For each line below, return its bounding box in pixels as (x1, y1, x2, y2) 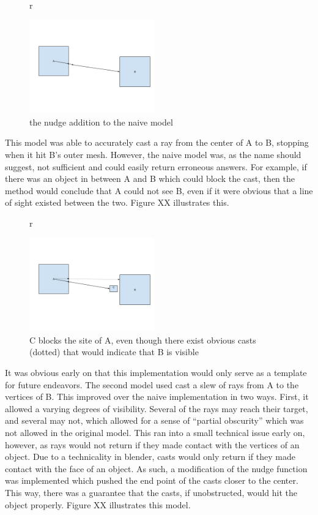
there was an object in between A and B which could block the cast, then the (5, 172, 295, 185)
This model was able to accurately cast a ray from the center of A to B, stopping (5, 136, 309, 149)
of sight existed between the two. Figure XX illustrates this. (5, 196, 229, 209)
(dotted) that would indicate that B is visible (29, 345, 199, 358)
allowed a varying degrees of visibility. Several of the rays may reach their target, (5, 402, 308, 415)
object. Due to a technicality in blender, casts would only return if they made (5, 450, 295, 463)
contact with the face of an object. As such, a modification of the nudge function (5, 462, 308, 475)
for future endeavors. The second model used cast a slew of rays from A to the (5, 378, 299, 391)
